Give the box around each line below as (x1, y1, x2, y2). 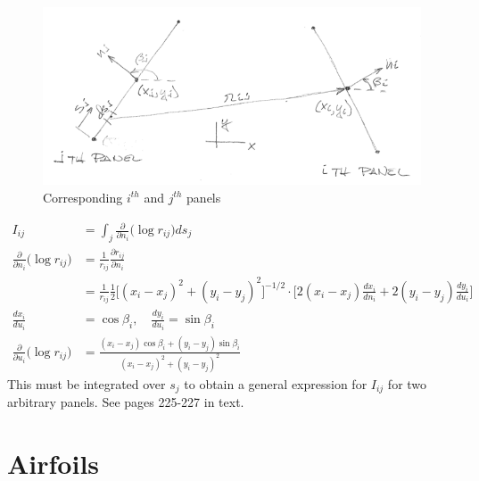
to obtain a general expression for (184, 374, 368, 393)
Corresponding (43, 187, 123, 206)
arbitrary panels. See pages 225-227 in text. (7, 393, 244, 411)
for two (387, 374, 427, 393)
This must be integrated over (7, 374, 166, 393)
